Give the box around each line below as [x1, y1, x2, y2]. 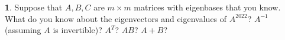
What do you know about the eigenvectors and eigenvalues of [5, 12, 227, 24]
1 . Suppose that [5, 1, 63, 13]
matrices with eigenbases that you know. [134, 1, 281, 13]
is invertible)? [53, 24, 102, 36]
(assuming [5, 24, 41, 36]
